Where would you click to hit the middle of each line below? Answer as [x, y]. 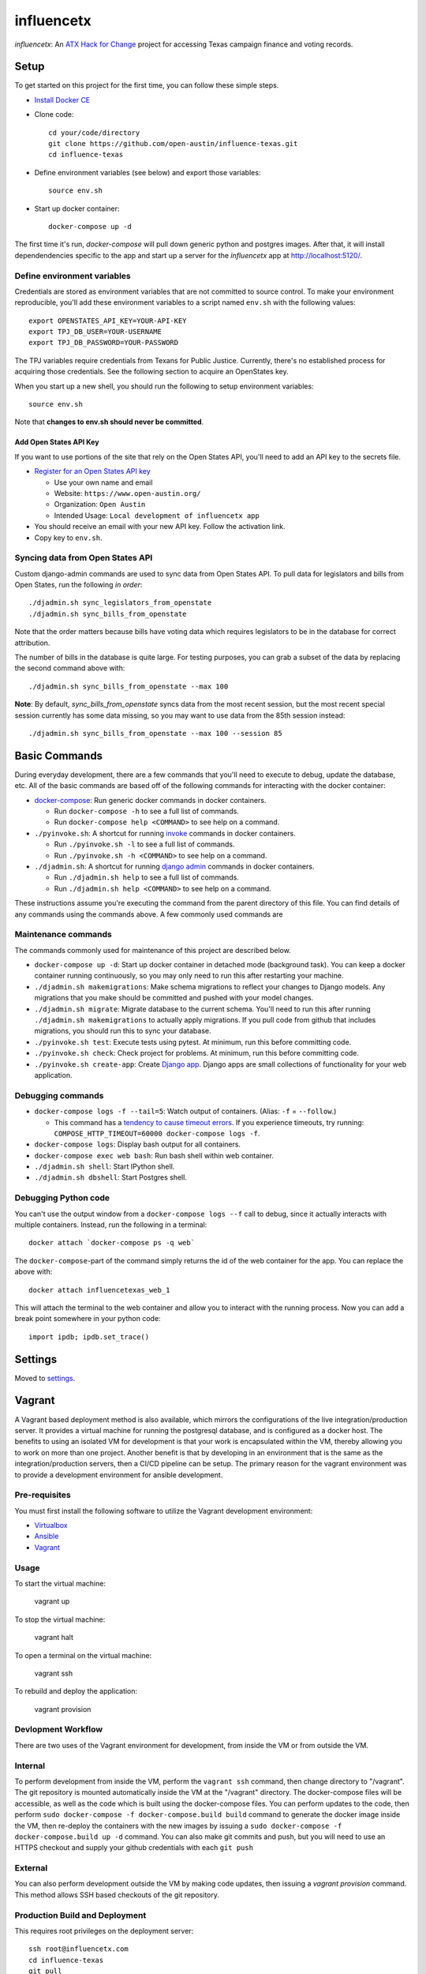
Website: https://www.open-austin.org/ [127, 493]
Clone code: [54, 114]
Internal [30, 1766]
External [31, 1868]
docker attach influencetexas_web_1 [99, 1290]
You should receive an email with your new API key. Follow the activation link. [160, 527]
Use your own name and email [103, 482]
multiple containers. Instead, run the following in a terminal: [111, 1225]
